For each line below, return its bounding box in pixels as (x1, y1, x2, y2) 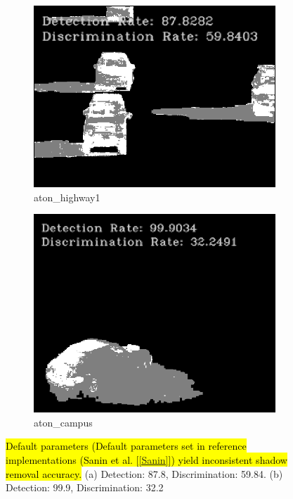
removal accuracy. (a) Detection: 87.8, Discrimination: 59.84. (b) (6, 466, 283, 481)
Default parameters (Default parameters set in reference (6, 438, 247, 453)
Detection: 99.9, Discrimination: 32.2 (6, 480, 164, 495)
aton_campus (34, 415, 93, 429)
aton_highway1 (34, 189, 100, 204)
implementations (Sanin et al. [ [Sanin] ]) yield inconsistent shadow (6, 453, 287, 467)
